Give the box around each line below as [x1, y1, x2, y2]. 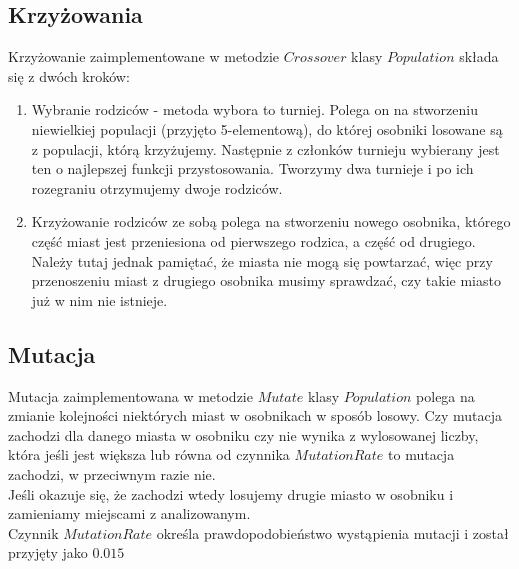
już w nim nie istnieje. [31, 289, 168, 310]
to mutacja [388, 444, 455, 465]
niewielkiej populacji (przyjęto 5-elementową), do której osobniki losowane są [31, 118, 503, 139]
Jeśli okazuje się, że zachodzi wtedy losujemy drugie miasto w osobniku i [8, 483, 454, 504]
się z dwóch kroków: [8, 65, 130, 86]
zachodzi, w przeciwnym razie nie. [8, 463, 216, 484]
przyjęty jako [8, 542, 88, 563]
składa [459, 46, 499, 67]
